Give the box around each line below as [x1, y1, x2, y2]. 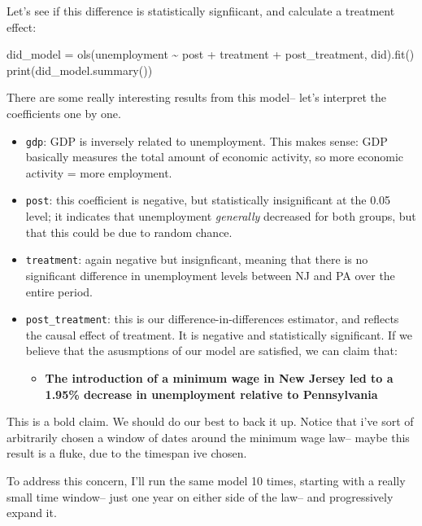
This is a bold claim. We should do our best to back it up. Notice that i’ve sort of [7, 413, 414, 430]
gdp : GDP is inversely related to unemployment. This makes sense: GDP [25, 132, 388, 149]
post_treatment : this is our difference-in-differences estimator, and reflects [25, 310, 399, 327]
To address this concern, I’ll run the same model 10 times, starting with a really [7, 471, 406, 489]
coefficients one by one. [7, 104, 121, 121]
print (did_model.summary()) [7, 61, 153, 78]
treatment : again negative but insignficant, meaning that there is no [25, 251, 368, 268]
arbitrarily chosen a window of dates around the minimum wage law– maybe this [7, 428, 410, 445]
